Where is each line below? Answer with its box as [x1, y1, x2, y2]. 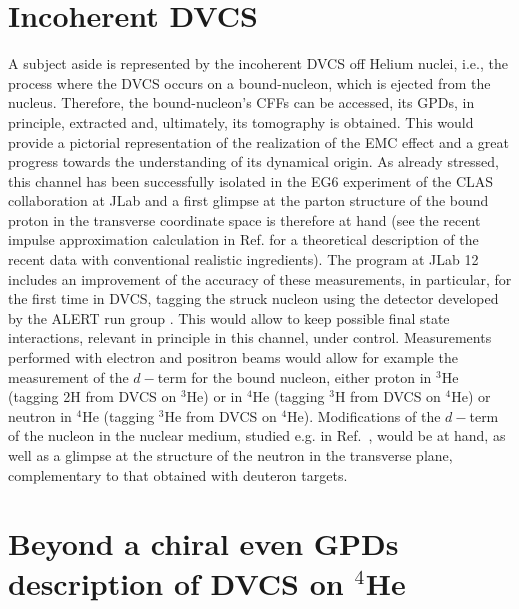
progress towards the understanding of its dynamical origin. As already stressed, [8, 151, 499, 172]
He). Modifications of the [287, 405, 441, 426]
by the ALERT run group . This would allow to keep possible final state [8, 307, 450, 328]
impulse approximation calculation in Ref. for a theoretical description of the [8, 229, 479, 250]
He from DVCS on [164, 405, 277, 426]
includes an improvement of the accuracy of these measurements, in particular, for [8, 268, 512, 289]
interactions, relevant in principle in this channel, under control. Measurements [8, 327, 492, 348]
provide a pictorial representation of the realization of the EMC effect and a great [8, 131, 510, 152]
